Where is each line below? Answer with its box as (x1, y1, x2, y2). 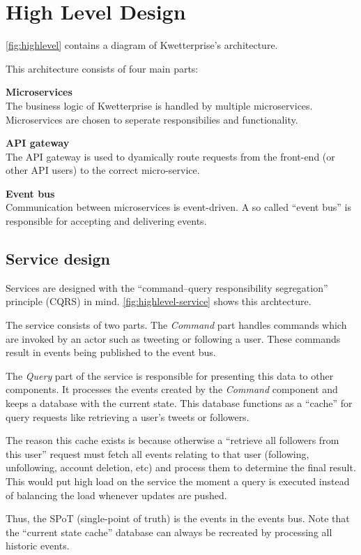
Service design (6, 248, 110, 269)
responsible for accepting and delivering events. (6, 214, 207, 228)
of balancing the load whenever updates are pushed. (6, 487, 227, 502)
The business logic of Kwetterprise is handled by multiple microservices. (6, 98, 313, 112)
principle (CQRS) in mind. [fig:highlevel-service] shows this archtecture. (6, 294, 312, 309)
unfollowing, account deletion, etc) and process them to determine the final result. (6, 460, 356, 475)
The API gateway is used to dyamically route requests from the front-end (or (6, 149, 335, 163)
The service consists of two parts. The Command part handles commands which (6, 318, 347, 332)
